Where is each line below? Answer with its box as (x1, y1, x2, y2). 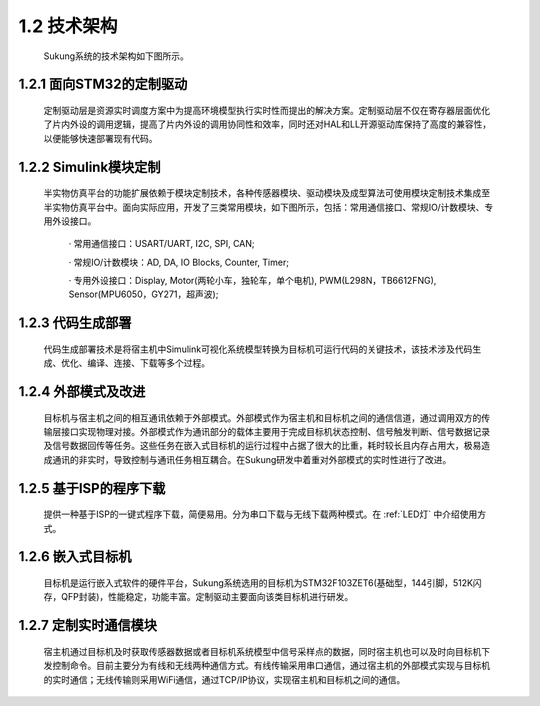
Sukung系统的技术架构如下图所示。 (43, 50, 190, 62)
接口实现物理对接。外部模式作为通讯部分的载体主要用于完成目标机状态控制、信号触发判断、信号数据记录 (60, 426, 490, 438)
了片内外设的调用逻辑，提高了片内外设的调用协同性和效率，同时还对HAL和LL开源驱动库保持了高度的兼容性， (43, 118, 492, 130)
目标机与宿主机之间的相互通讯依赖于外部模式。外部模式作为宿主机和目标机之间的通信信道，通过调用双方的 (43, 411, 482, 424)
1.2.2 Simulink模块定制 (18, 158, 161, 175)
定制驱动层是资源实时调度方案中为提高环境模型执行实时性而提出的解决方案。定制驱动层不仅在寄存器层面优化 (43, 104, 490, 116)
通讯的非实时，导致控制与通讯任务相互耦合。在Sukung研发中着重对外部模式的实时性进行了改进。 (51, 453, 452, 465)
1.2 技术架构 (18, 15, 118, 37)
